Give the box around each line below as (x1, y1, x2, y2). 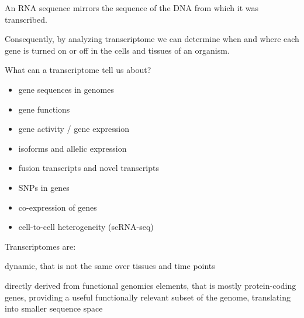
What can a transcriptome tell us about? (5, 64, 151, 76)
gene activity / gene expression (18, 123, 129, 135)
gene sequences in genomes (18, 83, 114, 95)
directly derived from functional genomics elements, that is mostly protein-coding (5, 279, 296, 291)
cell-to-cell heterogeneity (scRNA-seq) (18, 221, 154, 233)
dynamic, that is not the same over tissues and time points (5, 260, 215, 272)
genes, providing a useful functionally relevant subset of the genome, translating (5, 291, 291, 303)
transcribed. (5, 13, 47, 25)
